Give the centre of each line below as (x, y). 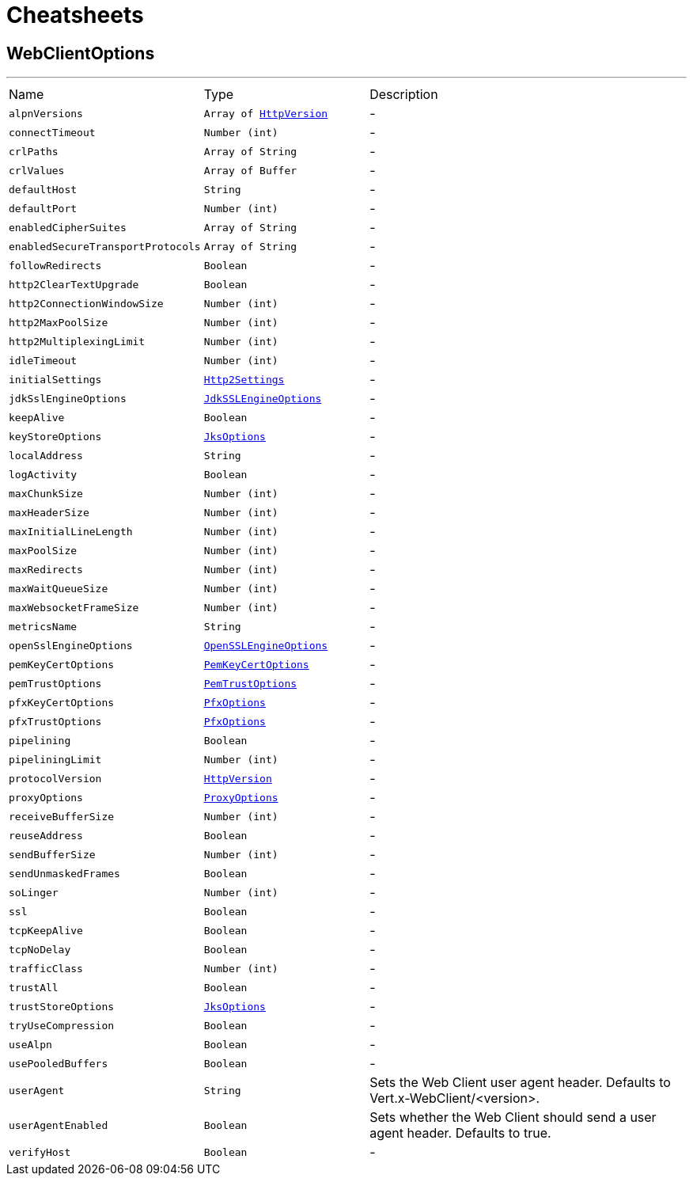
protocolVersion (55, 778)
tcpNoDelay (40, 949)
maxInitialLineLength (71, 531)
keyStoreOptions (55, 436)
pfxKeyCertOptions (62, 702)
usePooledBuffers (59, 1063)
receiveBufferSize (62, 816)
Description (404, 95)
